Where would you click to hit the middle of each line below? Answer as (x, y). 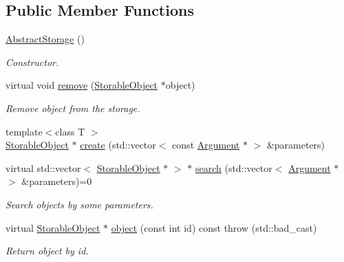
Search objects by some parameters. (79, 204)
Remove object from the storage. (73, 108)
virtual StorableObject (53, 227)
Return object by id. (47, 251)
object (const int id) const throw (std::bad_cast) (214, 227)
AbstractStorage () (45, 39)
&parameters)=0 (57, 181)
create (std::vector (118, 145)
